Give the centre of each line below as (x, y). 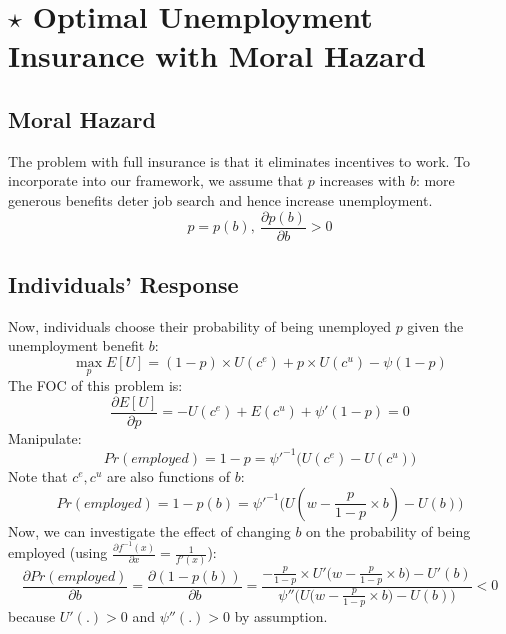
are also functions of (168, 475)
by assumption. (281, 615)
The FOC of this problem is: (95, 385)
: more (435, 180)
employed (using (58, 552)
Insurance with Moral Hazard (217, 55)
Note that (38, 475)
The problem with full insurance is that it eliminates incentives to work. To (239, 160)
